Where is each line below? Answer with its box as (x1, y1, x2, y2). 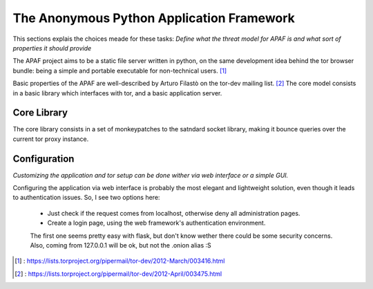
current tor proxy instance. (12, 135, 89, 143)
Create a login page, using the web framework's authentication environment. (47, 218, 266, 227)
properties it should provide (12, 44, 92, 52)
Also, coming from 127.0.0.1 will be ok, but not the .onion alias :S (30, 241, 211, 250)
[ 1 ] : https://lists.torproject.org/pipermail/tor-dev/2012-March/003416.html (15, 257, 225, 265)
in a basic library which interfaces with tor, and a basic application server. (12, 88, 222, 97)
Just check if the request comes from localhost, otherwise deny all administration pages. (47, 209, 300, 217)
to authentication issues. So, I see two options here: (12, 194, 160, 202)
